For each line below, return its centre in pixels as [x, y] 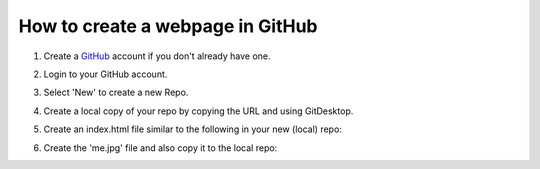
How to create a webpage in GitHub [168, 26]
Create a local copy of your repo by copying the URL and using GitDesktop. [198, 111]
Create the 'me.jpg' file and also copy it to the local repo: [160, 147]
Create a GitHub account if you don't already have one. [157, 56]
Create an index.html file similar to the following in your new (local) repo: [192, 129]
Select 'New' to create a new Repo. [116, 92]
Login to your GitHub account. [105, 74]
